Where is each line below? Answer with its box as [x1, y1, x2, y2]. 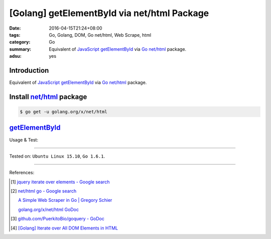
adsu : [9, 53, 22, 59]
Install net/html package [9, 92, 87, 101]
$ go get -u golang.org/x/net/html [20, 109, 107, 115]
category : [9, 39, 31, 45]
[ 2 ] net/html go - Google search [11, 188, 77, 194]
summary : [9, 46, 32, 52]
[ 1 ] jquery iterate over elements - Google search [11, 179, 110, 185]
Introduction [9, 66, 49, 75]
